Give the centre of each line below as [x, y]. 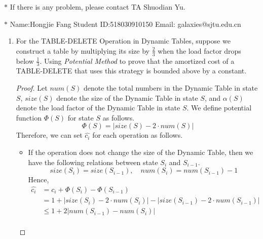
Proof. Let [32, 88]
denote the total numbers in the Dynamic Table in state [171, 88]
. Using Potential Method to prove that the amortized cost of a [137, 61]
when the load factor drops [199, 50]
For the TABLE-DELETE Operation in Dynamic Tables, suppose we [123, 41]
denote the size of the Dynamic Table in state [127, 97]
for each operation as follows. [138, 135]
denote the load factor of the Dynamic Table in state [98, 108]
